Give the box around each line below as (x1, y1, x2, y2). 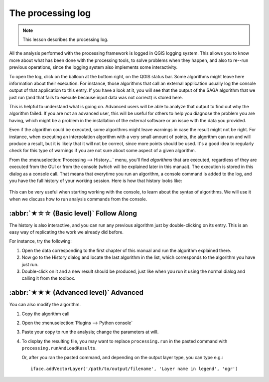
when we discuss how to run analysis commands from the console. (9, 196, 147, 202)
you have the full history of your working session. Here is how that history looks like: (9, 178, 182, 184)
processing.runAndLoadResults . (21, 345, 97, 351)
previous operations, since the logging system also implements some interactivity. (9, 64, 178, 70)
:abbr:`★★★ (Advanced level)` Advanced (9, 288, 144, 297)
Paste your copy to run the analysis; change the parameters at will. (21, 329, 159, 335)
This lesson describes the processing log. (22, 36, 109, 42)
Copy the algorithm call (21, 311, 70, 317)
